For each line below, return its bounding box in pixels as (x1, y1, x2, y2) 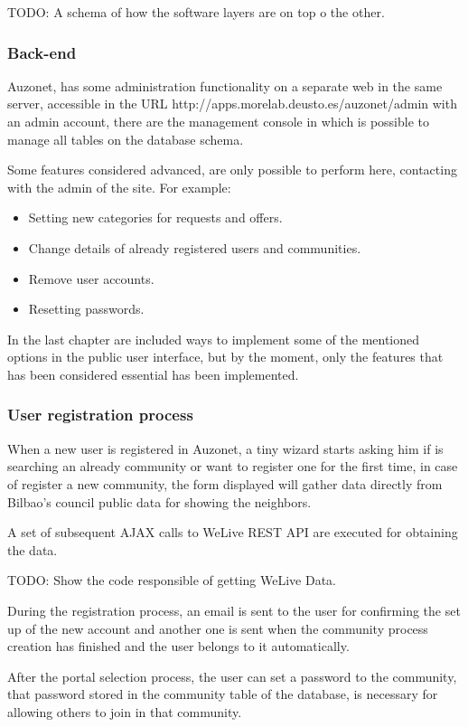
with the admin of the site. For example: (7, 177, 231, 196)
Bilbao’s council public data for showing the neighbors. (7, 492, 312, 511)
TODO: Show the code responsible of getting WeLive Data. (7, 571, 336, 590)
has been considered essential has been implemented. (7, 364, 299, 383)
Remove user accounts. (28, 269, 154, 288)
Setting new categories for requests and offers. (28, 208, 283, 227)
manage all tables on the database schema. (7, 129, 244, 148)
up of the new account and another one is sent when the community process (7, 618, 428, 637)
